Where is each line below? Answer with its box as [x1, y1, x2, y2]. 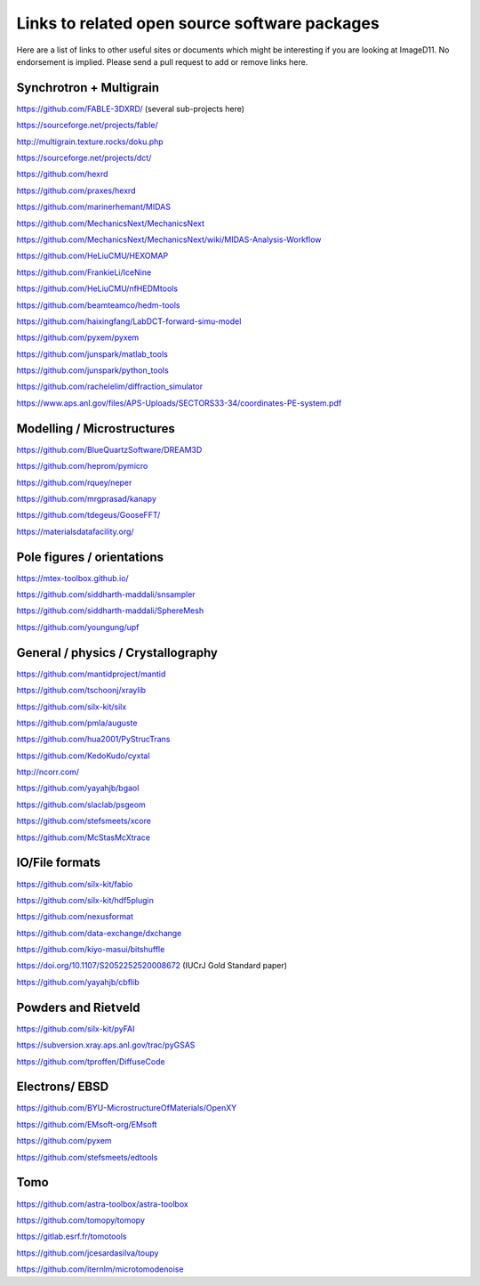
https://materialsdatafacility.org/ [16, 526, 134, 537]
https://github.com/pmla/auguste [16, 717, 138, 728]
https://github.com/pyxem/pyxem [16, 332, 140, 343]
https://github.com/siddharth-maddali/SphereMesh [16, 605, 204, 616]
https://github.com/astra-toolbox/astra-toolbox [16, 1198, 188, 1209]
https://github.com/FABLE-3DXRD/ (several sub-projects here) [16, 103, 244, 114]
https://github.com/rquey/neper [16, 477, 132, 488]
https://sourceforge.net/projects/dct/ [16, 152, 152, 164]
